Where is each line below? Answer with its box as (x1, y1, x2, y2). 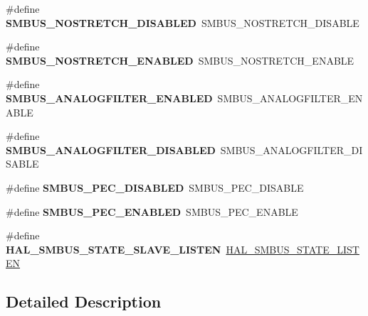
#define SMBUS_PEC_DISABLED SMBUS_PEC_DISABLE (6, 180, 304, 195)
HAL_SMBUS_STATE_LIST (226, 241, 359, 256)
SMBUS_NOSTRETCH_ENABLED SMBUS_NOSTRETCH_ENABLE (6, 53, 354, 67)
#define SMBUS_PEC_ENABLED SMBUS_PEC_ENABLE (6, 204, 298, 219)
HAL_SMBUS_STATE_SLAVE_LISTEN (6, 241, 221, 256)
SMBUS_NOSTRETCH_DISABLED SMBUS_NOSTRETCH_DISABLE (6, 15, 359, 30)
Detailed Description (6, 290, 162, 312)
